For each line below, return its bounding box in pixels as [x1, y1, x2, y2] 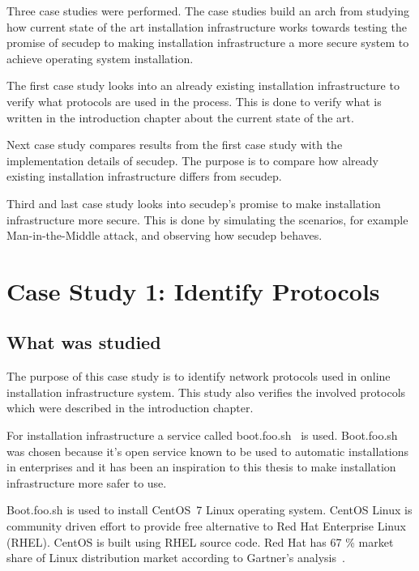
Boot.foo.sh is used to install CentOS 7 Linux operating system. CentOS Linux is [6, 501, 413, 518]
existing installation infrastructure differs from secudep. [6, 168, 282, 185]
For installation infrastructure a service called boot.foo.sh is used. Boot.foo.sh [6, 427, 398, 444]
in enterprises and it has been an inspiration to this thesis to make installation [6, 458, 396, 475]
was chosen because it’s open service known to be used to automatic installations [6, 442, 409, 459]
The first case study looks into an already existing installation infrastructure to [6, 77, 400, 94]
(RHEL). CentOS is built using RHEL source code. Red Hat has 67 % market [6, 533, 394, 550]
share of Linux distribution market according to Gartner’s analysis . [6, 549, 345, 566]
